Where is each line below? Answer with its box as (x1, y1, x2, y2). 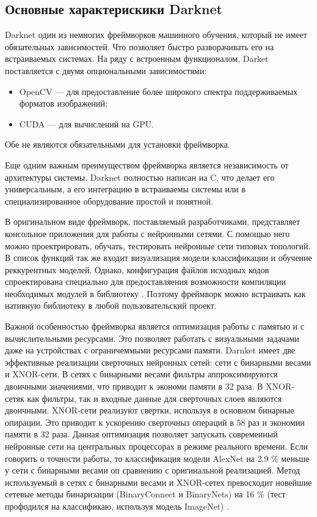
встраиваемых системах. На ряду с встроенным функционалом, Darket (5, 52, 269, 65)
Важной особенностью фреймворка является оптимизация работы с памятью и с (5, 320, 304, 333)
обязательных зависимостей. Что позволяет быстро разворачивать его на (5, 40, 274, 53)
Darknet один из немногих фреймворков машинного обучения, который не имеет (5, 28, 307, 41)
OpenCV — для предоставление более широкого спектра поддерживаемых (19, 85, 298, 97)
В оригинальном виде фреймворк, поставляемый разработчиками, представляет (5, 215, 301, 228)
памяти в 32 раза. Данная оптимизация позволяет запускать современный (5, 428, 278, 440)
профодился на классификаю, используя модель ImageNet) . (5, 499, 230, 512)
